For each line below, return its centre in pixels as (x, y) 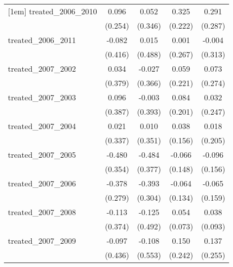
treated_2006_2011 (42, 40)
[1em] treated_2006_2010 (53, 11)
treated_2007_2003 (42, 97)
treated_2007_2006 (42, 183)
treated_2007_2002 (42, 68)
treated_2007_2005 (42, 155)
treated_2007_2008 (42, 212)
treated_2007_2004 (42, 126)
